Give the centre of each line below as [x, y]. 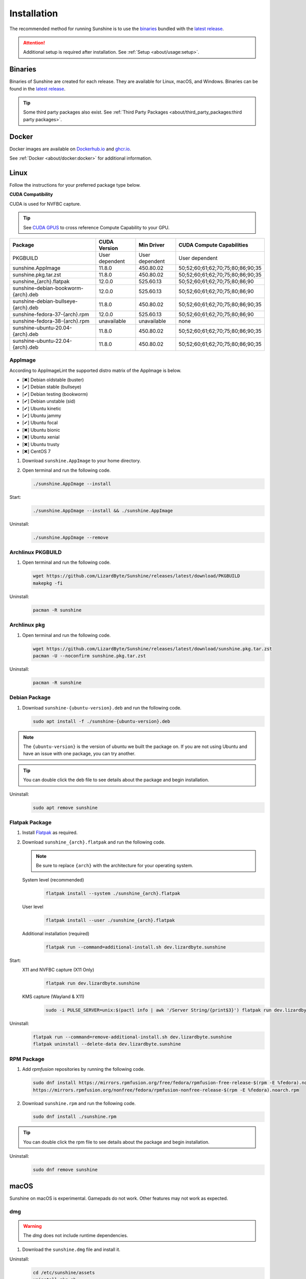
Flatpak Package [31, 822]
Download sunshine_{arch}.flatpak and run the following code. [94, 842]
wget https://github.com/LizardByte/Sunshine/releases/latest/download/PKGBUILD [136, 576]
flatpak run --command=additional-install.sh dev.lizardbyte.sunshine [136, 947]
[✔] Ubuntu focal [40, 423]
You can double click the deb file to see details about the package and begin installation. [116, 780]
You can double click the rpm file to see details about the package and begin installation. [116, 1142]
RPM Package [27, 1059]
